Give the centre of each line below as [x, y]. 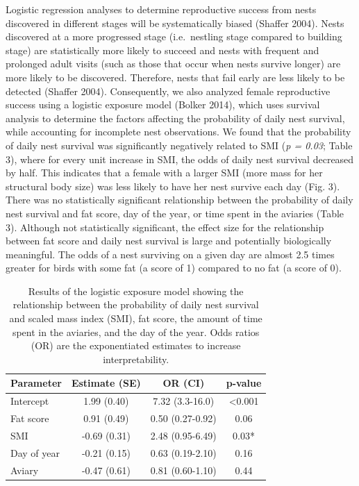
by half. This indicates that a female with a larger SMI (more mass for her [164, 173]
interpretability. [136, 359]
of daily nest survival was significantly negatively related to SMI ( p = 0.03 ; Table [179, 145]
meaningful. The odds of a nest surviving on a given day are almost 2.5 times [170, 254]
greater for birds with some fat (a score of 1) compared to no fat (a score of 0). [174, 268]
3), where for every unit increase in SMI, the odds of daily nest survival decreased [180, 159]
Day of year [35, 452]
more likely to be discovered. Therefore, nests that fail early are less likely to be [175, 77]
